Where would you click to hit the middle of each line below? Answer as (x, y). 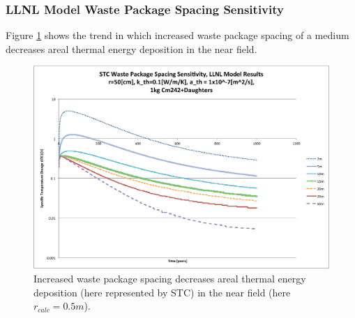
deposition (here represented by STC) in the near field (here (162, 292)
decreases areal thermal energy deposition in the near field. (131, 48)
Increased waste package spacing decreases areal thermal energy (170, 279)
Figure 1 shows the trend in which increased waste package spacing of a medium (177, 35)
